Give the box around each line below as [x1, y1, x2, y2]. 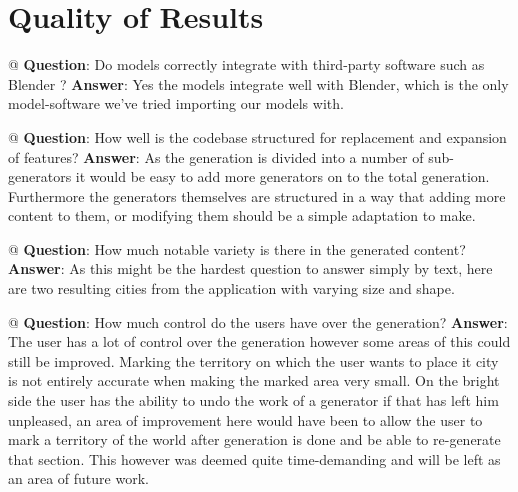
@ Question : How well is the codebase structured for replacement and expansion [8, 126, 507, 147]
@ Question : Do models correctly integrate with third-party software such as [8, 54, 485, 75]
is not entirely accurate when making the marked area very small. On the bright [8, 370, 500, 391]
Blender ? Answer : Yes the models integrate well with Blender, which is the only [8, 73, 509, 94]
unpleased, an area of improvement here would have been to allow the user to [8, 409, 483, 430]
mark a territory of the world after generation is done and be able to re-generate [8, 429, 501, 450]
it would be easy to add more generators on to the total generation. [75, 166, 490, 187]
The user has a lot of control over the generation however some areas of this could [8, 331, 511, 352]
